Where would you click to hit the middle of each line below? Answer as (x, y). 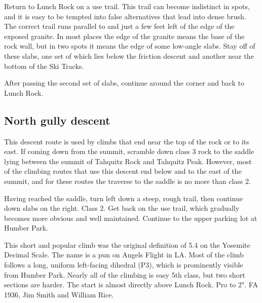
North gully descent (57, 120)
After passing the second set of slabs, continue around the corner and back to (124, 83)
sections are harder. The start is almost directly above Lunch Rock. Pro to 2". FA (131, 285)
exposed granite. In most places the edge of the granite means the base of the (124, 36)
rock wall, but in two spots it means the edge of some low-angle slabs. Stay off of (130, 46)
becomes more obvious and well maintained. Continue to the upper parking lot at (131, 218)
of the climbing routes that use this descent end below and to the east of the (123, 171)
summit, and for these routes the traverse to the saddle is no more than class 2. (127, 181)
